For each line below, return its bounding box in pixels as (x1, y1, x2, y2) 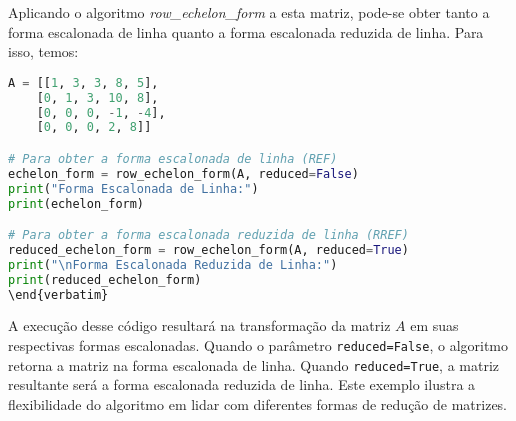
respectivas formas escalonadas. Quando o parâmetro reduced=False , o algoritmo (8, 335, 509, 356)
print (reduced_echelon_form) (8, 272, 202, 287)
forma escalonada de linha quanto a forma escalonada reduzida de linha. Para (8, 21, 484, 42)
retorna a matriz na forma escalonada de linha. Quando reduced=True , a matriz (8, 354, 500, 375)
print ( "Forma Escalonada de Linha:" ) (8, 181, 259, 196)
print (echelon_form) (8, 196, 145, 211)
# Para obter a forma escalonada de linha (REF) (8, 151, 338, 166)
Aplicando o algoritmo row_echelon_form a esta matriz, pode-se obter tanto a (8, 2, 490, 22)
